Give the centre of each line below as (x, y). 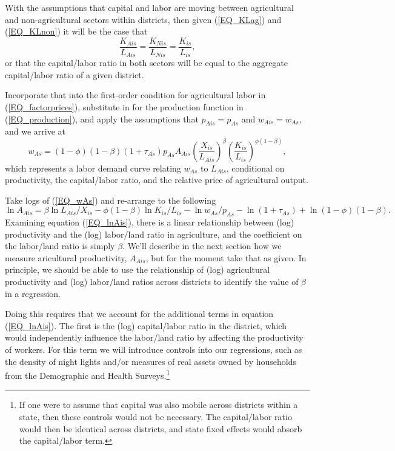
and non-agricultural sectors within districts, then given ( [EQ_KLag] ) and (143, 19)
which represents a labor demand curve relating (93, 168)
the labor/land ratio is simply (60, 246)
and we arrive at (35, 131)
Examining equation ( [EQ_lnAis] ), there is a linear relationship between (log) (150, 222)
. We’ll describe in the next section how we (202, 246)
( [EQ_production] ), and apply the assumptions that (102, 119)
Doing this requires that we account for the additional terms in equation (139, 314)
